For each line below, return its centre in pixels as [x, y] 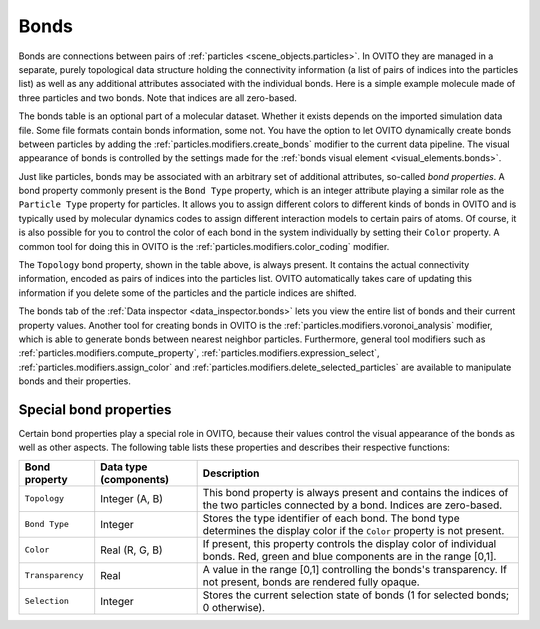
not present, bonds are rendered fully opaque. [311, 582]
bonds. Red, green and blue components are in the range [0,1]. [349, 556]
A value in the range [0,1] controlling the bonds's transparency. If [354, 569]
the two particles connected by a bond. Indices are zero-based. [352, 505]
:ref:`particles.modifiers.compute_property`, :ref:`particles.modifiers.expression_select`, [199, 353]
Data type [124, 467]
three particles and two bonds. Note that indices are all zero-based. [157, 97]
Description [231, 473]
